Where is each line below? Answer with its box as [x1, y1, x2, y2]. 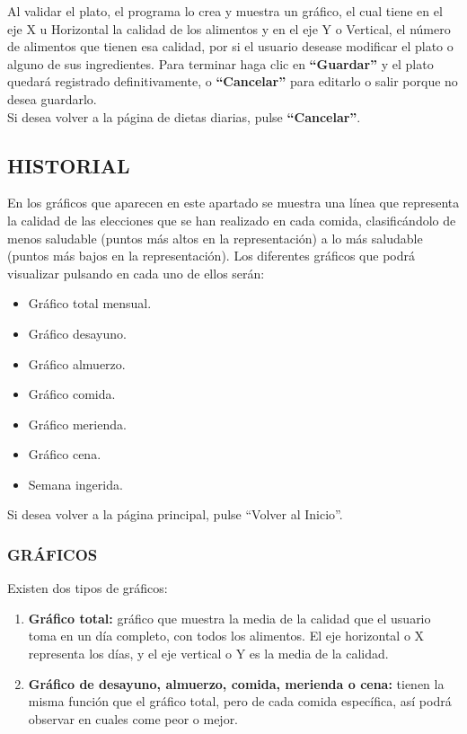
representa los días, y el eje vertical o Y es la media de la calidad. [28, 644, 389, 663]
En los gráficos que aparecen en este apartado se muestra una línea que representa [7, 193, 460, 212]
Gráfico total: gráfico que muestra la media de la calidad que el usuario [28, 608, 431, 627]
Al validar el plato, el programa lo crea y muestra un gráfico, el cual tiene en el [7, 2, 443, 20]
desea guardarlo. [7, 89, 97, 108]
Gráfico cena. [28, 445, 101, 464]
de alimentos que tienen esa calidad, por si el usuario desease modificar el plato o [7, 37, 454, 56]
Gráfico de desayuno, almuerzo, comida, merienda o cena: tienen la [28, 674, 445, 693]
